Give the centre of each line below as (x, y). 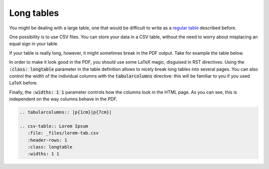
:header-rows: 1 (47, 140)
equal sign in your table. (34, 44)
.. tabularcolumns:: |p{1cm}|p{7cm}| (66, 112)
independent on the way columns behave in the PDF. (64, 99)
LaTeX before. (24, 83)
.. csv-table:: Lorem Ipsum (54, 126)
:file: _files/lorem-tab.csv (63, 133)
